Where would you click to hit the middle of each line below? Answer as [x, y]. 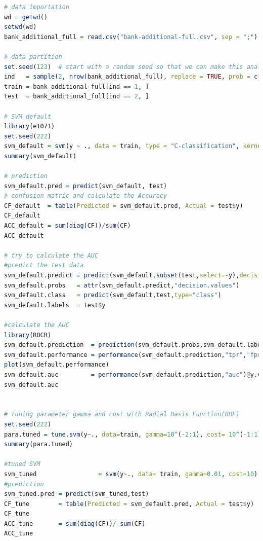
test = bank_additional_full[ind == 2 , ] [77, 97]
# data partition [33, 57]
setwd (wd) [20, 27]
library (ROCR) [28, 335]
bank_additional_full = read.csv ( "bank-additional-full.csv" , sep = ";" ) [131, 37]
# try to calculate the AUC [51, 255]
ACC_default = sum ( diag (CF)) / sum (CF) [68, 226]
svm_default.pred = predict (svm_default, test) [86, 186]
